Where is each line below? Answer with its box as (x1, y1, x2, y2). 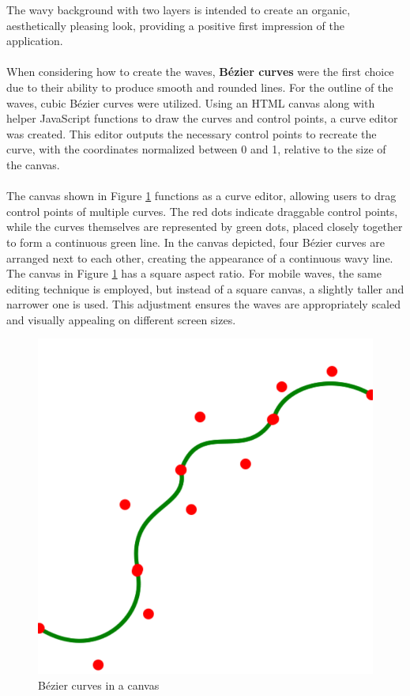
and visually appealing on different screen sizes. (6, 311, 236, 327)
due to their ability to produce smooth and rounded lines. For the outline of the (6, 78, 393, 95)
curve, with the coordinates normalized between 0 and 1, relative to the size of (6, 141, 386, 157)
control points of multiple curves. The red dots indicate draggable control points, (6, 202, 398, 219)
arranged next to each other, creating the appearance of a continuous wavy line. (6, 249, 393, 266)
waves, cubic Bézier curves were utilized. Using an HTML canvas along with (6, 94, 375, 111)
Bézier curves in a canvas (38, 677, 160, 694)
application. (6, 32, 63, 49)
